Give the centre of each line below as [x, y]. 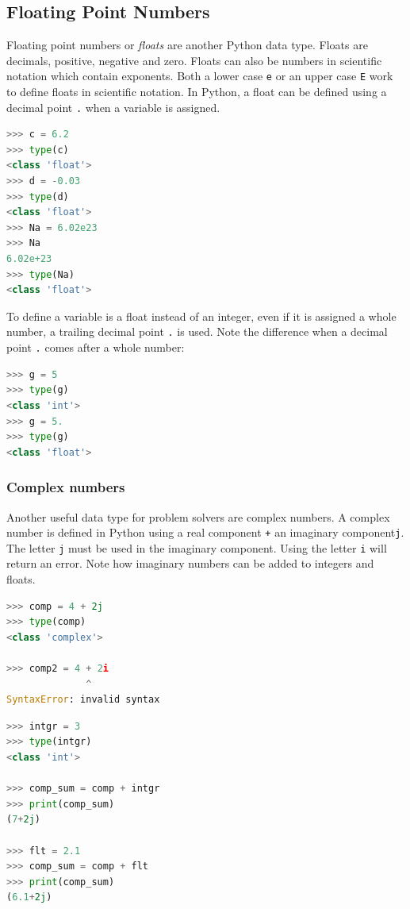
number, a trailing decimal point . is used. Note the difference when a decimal [197, 331]
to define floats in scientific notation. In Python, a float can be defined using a [197, 92]
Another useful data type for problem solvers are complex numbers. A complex [198, 516]
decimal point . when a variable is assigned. [113, 107]
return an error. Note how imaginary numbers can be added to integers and [190, 563]
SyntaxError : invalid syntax [83, 700]
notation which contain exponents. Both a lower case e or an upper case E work [200, 76]
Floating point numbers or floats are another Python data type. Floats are [187, 45]
